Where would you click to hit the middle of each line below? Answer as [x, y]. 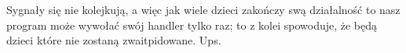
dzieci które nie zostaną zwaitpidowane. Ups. [114, 40]
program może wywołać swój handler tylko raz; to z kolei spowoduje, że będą [192, 25]
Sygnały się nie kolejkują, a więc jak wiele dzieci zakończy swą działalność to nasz [203, 9]
